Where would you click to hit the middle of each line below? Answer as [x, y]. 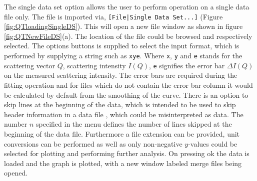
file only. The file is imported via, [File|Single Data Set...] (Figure [113, 16]
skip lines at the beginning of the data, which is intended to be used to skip [120, 104]
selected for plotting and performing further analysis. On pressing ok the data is [127, 153]
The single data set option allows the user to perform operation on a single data [127, 6]
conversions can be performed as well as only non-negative [93, 143]
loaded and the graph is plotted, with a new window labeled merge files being [123, 163]
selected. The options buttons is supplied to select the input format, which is [122, 46]
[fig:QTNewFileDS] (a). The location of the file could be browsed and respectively [128, 36]
